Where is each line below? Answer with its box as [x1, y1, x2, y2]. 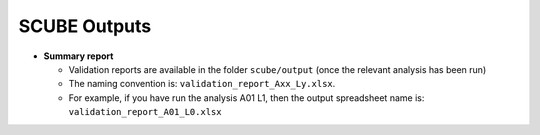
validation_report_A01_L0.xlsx [68, 106, 222, 118]
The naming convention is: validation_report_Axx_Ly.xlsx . [68, 78, 336, 90]
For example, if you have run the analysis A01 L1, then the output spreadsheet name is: [68, 91, 425, 104]
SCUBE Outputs [18, 15, 152, 37]
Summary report [43, 50, 114, 62]
